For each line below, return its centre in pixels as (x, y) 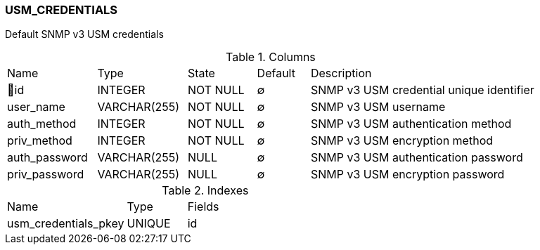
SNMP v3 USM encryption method (402, 141)
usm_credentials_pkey (66, 224)
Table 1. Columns (271, 57)
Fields (203, 207)
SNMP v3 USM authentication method (411, 124)
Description (341, 73)
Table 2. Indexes (205, 191)
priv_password (46, 175)
